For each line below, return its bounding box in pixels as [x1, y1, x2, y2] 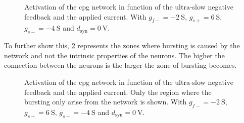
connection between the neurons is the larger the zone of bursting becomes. [4, 60, 237, 70]
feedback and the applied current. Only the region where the [24, 86, 212, 97]
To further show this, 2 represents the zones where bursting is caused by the [4, 40, 240, 51]
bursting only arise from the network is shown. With [24, 96, 187, 107]
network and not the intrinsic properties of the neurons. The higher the [4, 50, 225, 60]
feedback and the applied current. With [24, 11, 147, 22]
